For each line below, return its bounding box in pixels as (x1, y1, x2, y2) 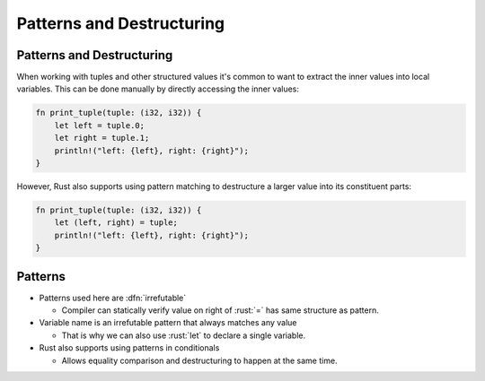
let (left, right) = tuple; (54, 218, 179, 228)
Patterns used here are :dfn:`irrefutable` (39, 292, 187, 303)
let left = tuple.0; (54, 120, 145, 130)
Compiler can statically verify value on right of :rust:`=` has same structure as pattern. (61, 305, 379, 316)
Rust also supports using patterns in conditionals (39, 342, 220, 353)
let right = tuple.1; (54, 133, 150, 143)
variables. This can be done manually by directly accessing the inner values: (16, 83, 300, 94)
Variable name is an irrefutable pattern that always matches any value (39, 317, 297, 328)
